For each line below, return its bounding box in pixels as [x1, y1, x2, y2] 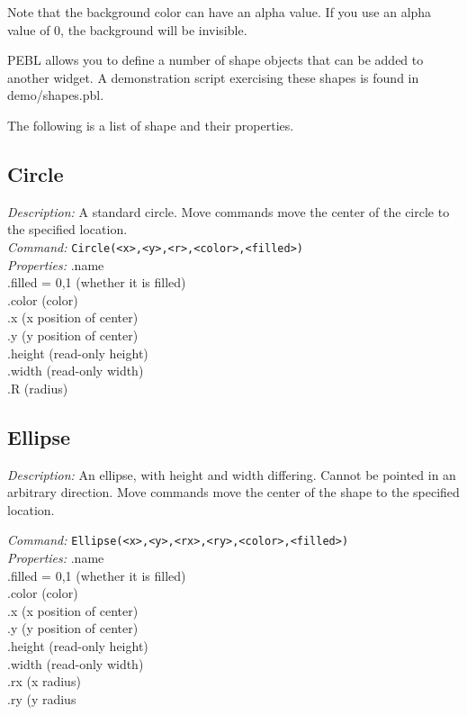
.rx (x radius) [7, 672, 81, 691]
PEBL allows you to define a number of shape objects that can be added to [7, 50, 424, 69]
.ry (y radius [7, 689, 76, 708]
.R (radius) [7, 378, 68, 397]
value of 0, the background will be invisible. [7, 20, 247, 39]
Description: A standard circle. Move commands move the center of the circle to [7, 202, 450, 221]
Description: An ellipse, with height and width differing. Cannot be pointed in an [7, 465, 456, 484]
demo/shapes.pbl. [7, 86, 104, 104]
